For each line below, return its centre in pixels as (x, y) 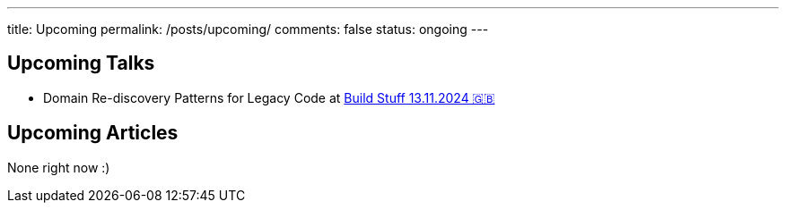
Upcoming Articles (93, 133)
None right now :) (59, 167)
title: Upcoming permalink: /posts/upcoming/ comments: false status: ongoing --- (248, 29)
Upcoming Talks (81, 63)
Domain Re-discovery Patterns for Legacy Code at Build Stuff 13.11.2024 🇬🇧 (269, 97)
